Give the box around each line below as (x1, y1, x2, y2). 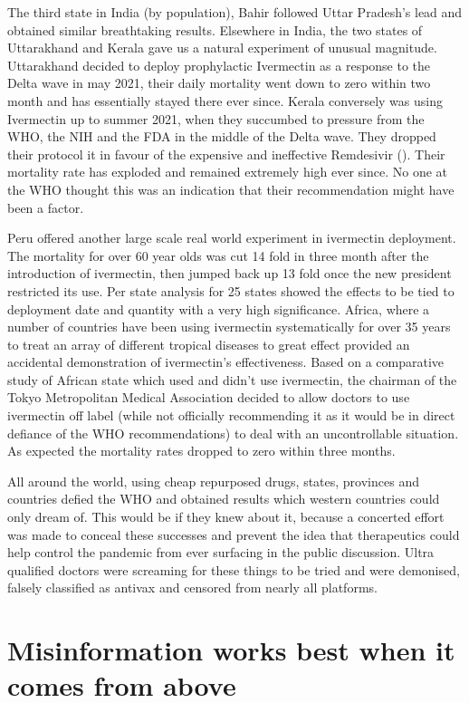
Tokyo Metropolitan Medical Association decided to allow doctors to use (7, 388, 410, 407)
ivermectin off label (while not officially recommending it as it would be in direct (7, 406, 455, 425)
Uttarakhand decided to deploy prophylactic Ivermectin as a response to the (7, 55, 431, 74)
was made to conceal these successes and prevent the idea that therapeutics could (7, 525, 460, 544)
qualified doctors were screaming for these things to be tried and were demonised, (7, 560, 460, 579)
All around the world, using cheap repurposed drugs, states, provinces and (7, 471, 419, 490)
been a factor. (7, 197, 84, 217)
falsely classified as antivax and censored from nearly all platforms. (7, 578, 378, 597)
